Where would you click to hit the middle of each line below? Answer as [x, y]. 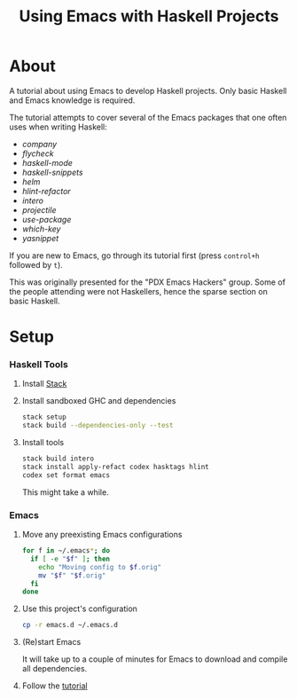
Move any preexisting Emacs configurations [102, 535]
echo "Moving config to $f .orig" [100, 567]
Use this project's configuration [79, 609]
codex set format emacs [66, 475]
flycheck [38, 153]
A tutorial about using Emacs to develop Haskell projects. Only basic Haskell [148, 90]
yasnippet [40, 238]
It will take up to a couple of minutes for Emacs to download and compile [155, 659]
